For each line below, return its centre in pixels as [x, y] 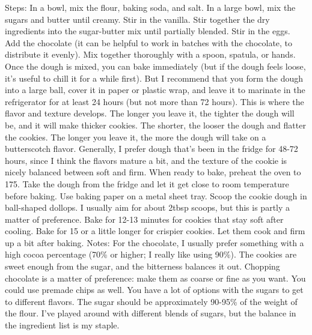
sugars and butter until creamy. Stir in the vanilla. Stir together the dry [137, 19]
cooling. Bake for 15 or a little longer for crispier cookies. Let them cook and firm [155, 231]
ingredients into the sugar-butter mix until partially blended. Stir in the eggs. [148, 31]
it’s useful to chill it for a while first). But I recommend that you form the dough [154, 78]
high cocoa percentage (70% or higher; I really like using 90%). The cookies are [151, 254]
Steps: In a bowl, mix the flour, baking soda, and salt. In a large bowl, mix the [150, 7]
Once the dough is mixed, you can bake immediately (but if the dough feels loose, [155, 66]
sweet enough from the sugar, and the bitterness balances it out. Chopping [142, 266]
